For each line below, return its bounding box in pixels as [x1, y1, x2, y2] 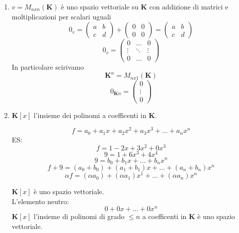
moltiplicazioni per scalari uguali [11, 11, 111, 21]
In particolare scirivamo [11, 62, 84, 72]
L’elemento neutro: [11, 196, 69, 206]
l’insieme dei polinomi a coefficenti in [33, 110, 147, 120]
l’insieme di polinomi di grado [33, 211, 125, 222]
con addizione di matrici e [149, 1, 229, 11]
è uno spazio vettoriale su [61, 1, 139, 11]
